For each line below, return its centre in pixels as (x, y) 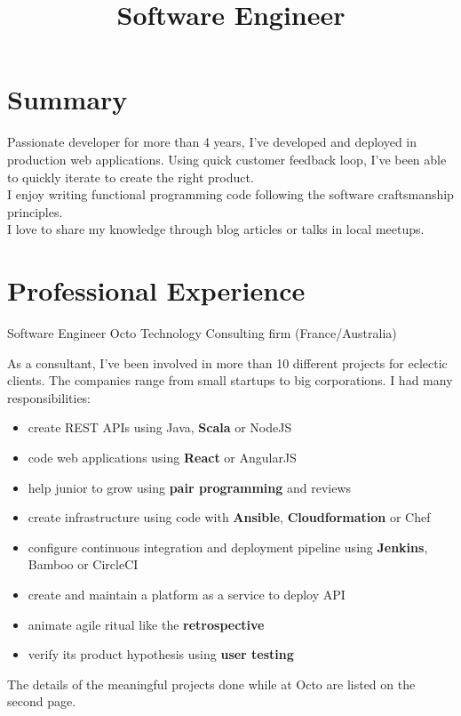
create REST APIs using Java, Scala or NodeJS (160, 427)
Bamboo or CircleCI (83, 564)
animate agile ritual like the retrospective (146, 624)
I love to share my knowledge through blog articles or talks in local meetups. (216, 229)
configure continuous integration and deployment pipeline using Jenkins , (228, 547)
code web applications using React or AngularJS (162, 457)
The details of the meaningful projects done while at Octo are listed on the (211, 684)
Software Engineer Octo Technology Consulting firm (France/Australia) (202, 333)
